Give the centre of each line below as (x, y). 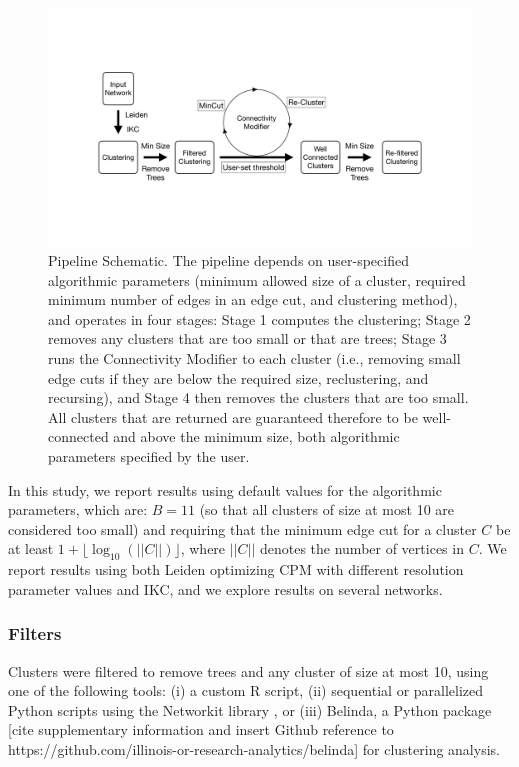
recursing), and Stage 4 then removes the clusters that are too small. (258, 397)
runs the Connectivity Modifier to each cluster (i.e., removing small (254, 358)
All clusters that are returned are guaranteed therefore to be (233, 416)
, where (203, 548)
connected (78, 436)
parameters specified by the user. (149, 456)
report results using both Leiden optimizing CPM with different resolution (236, 569)
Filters (35, 633)
